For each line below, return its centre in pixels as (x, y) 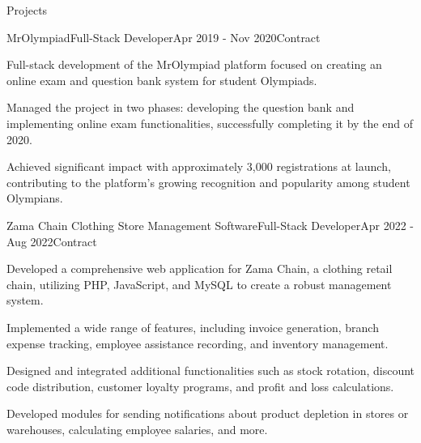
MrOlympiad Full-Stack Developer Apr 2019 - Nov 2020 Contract (164, 37)
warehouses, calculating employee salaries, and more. (137, 429)
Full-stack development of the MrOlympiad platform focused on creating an (194, 64)
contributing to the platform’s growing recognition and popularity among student (208, 182)
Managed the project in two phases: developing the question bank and (181, 107)
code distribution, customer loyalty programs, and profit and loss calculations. (200, 386)
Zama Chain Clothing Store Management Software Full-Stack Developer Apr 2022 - (210, 225)
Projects (27, 10)
